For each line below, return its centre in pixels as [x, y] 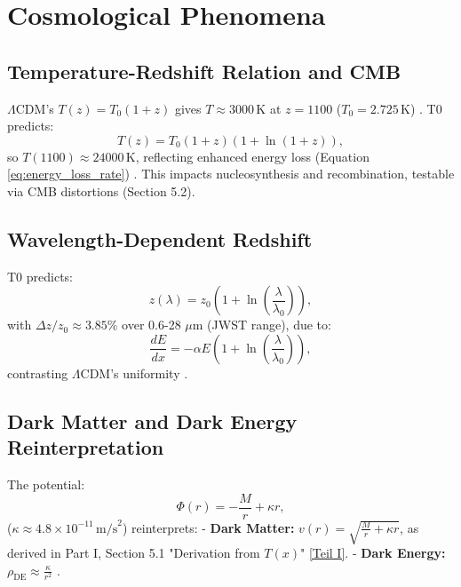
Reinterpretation [86, 447]
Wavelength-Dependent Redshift [160, 238]
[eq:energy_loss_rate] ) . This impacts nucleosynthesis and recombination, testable [231, 174]
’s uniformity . [149, 373]
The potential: [46, 484]
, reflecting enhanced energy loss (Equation [252, 156]
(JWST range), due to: [269, 325]
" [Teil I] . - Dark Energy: [373, 553]
